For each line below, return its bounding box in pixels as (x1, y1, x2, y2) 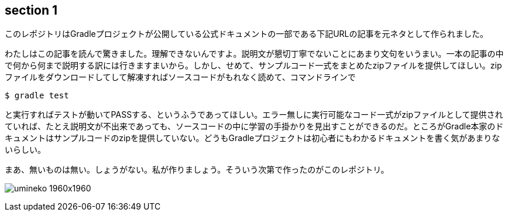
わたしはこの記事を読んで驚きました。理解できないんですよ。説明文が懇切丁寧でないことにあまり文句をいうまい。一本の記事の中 (5, 49, 504, 59)
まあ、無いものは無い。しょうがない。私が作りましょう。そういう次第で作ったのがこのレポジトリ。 (5, 164, 389, 175)
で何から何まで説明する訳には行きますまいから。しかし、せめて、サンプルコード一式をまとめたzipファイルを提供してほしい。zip (5, 60, 502, 71)
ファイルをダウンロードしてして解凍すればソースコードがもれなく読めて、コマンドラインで (5, 72, 356, 83)
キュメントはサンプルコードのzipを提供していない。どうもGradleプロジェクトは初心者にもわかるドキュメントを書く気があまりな (5, 133, 500, 143)
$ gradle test (5, 91, 69, 101)
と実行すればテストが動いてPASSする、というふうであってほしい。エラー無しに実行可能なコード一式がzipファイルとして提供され (5, 109, 503, 120)
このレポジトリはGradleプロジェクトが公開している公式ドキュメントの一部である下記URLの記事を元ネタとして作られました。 (5, 29, 489, 39)
